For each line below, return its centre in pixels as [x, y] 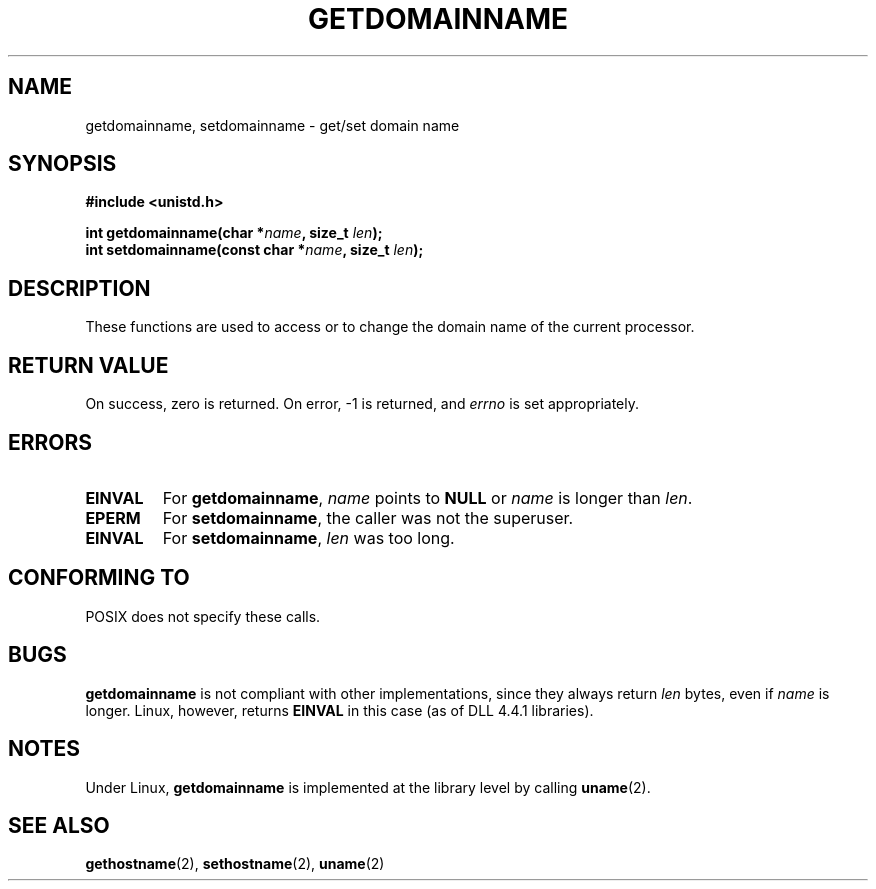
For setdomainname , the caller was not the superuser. [368, 517]
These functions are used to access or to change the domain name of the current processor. [390, 327]
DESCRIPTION [79, 288]
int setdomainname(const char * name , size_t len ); [254, 250]
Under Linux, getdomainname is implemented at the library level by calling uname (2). [368, 787]
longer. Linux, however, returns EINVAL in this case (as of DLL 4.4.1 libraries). [339, 710]
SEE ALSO [59, 825]
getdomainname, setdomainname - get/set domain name [272, 125]
